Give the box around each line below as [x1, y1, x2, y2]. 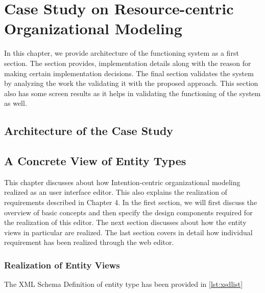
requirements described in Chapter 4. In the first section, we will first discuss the [4, 197, 257, 208]
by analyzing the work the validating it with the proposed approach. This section [4, 78, 258, 88]
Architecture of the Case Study [4, 123, 174, 139]
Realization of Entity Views [4, 258, 120, 271]
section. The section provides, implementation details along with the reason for [4, 57, 251, 68]
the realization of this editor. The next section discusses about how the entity [4, 217, 247, 228]
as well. [4, 98, 27, 108]
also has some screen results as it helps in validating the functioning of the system [4, 87, 261, 98]
